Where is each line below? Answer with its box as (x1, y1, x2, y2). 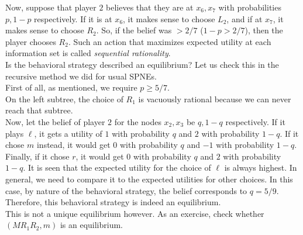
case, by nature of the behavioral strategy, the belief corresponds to (5, 184, 247, 196)
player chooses (5, 35, 56, 47)
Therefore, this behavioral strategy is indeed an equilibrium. (5, 196, 221, 208)
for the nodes (114, 115, 161, 127)
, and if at (226, 12, 263, 25)
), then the (245, 24, 283, 36)
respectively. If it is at (34, 12, 112, 25)
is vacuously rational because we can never (138, 92, 291, 105)
